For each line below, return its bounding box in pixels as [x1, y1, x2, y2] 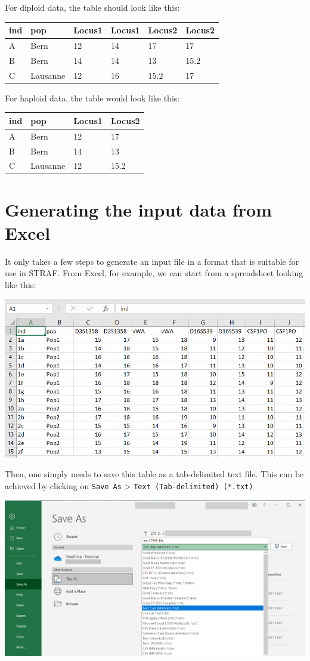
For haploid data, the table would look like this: [5, 91, 180, 104]
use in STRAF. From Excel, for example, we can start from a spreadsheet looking [5, 267, 303, 279]
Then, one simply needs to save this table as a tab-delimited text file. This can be [5, 468, 304, 480]
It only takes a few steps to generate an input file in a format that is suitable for [5, 255, 299, 267]
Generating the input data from [5, 197, 272, 221]
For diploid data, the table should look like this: [5, 1, 180, 13]
